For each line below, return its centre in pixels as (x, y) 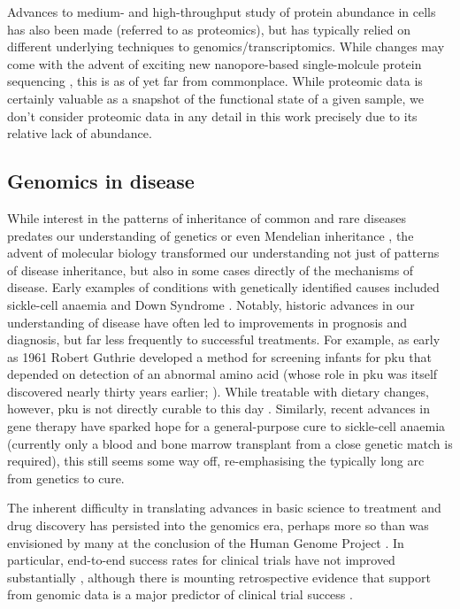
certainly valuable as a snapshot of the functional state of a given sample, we (215, 98)
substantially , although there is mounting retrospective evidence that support (219, 577)
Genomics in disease (101, 181)
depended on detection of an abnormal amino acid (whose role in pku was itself (222, 374)
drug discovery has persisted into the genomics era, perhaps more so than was (218, 525)
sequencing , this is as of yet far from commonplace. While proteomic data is (215, 81)
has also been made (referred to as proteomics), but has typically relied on (209, 29)
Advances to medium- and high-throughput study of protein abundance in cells (222, 12)
